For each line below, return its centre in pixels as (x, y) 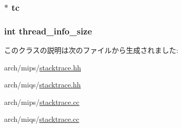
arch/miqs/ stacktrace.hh (43, 85)
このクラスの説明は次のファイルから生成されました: (91, 50)
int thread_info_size (48, 31)
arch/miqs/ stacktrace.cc (42, 119)
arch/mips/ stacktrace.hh (43, 67)
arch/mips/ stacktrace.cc (42, 102)
